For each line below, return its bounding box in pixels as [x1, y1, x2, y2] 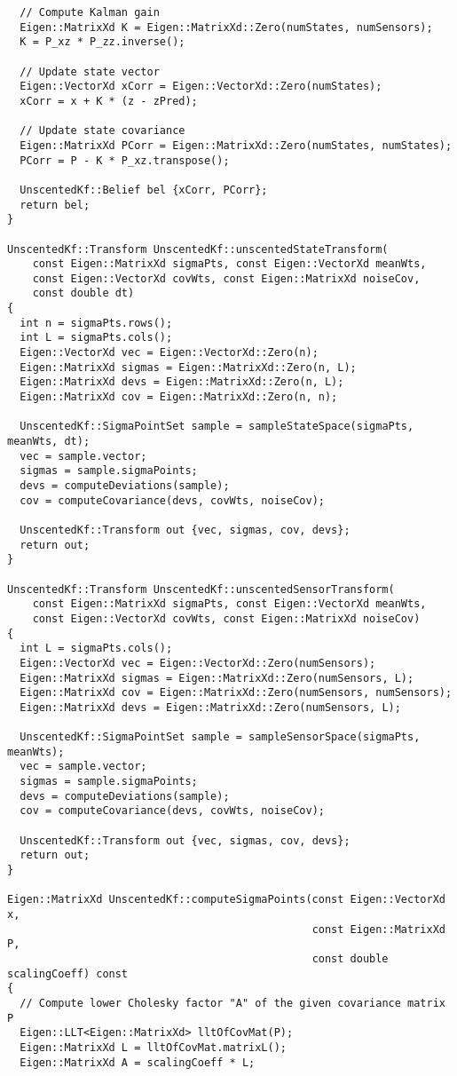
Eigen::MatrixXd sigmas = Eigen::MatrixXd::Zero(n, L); [20, 360, 357, 374]
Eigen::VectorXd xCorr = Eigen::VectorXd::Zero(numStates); [20, 80, 382, 93]
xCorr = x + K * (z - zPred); [20, 94, 198, 107]
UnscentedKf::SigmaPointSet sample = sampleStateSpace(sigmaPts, [20, 420, 414, 433]
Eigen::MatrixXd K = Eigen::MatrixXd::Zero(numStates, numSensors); [20, 20, 433, 34]
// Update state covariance [20, 124, 185, 138]
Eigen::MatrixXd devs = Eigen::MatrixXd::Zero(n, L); [20, 376, 344, 389]
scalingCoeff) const [7, 967, 129, 980]
